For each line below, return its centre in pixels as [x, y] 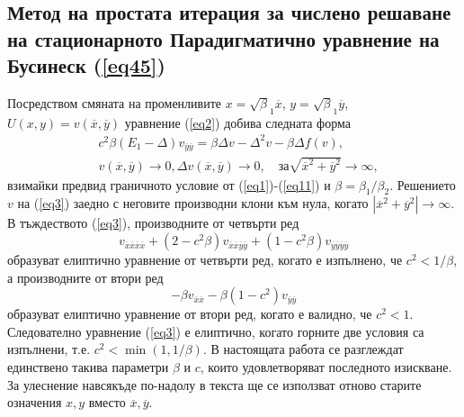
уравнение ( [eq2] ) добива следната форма [237, 122]
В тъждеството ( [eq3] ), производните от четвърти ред [153, 223]
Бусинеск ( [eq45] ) [86, 65]
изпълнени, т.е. [49, 349]
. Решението [423, 184]
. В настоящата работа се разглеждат [303, 349]
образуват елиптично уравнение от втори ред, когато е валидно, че [190, 314]
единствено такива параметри [88, 367]
